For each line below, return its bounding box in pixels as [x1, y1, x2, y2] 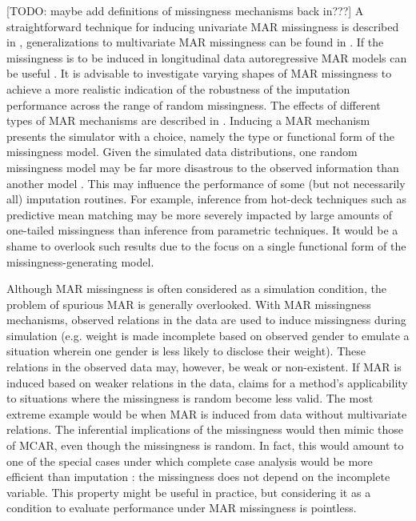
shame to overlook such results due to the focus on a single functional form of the [6, 237, 406, 254]
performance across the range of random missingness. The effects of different [6, 96, 381, 113]
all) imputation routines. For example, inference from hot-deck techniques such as [6, 190, 406, 207]
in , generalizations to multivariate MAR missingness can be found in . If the [6, 34, 384, 50]
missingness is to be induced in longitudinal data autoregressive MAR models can [6, 49, 407, 66]
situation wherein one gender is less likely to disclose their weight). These [6, 343, 366, 359]
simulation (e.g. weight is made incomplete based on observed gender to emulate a [6, 327, 410, 343]
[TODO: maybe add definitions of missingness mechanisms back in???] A [6, 2, 364, 18]
